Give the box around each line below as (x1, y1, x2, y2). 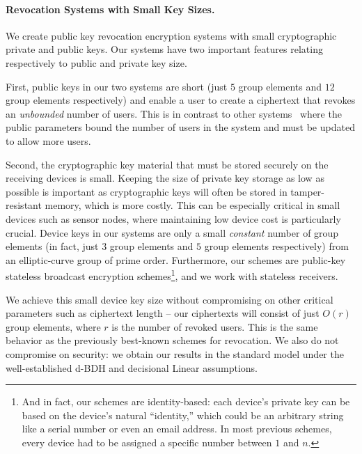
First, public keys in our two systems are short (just (6, 79, 228, 93)
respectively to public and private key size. (6, 55, 187, 70)
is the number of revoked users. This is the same (111, 319, 318, 334)
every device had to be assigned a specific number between (22, 435, 272, 449)
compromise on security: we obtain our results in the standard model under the (6, 346, 344, 361)
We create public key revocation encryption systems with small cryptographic (6, 28, 337, 42)
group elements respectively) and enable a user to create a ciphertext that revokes (6, 93, 356, 107)
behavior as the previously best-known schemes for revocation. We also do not (6, 333, 339, 347)
